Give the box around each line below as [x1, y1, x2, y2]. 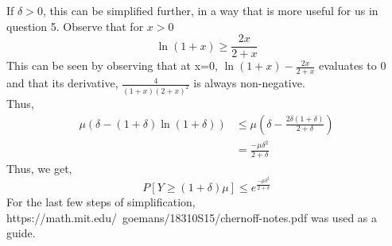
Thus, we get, [6, 160, 72, 177]
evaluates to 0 [318, 57, 386, 74]
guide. [6, 225, 36, 241]
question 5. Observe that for [6, 17, 144, 34]
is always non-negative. [193, 75, 305, 91]
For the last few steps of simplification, [6, 194, 196, 210]
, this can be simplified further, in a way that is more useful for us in [42, 2, 378, 18]
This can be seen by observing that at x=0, [6, 57, 218, 74]
